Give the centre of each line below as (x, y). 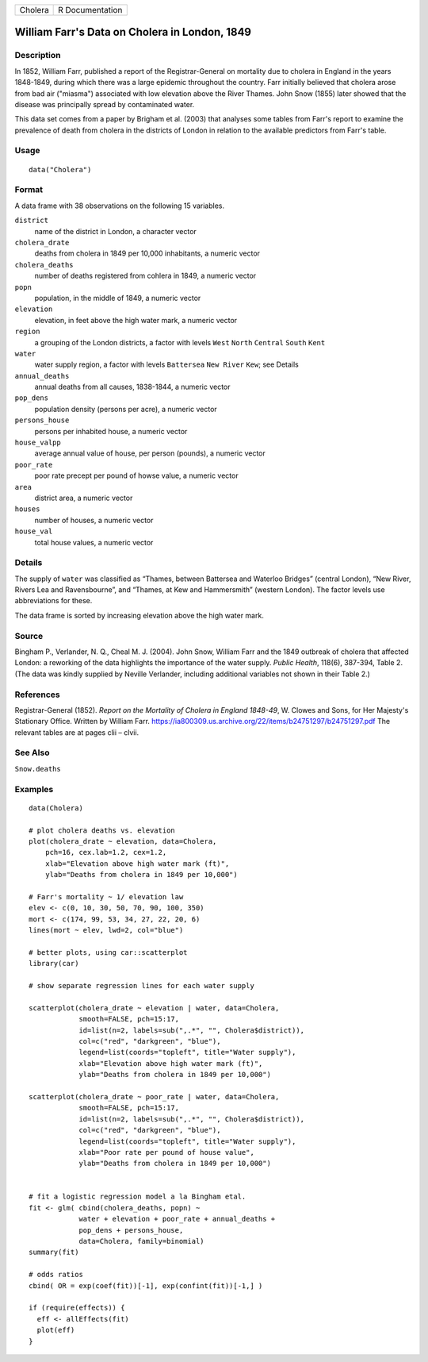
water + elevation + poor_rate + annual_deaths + (177, 1219)
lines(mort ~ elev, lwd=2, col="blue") (106, 930)
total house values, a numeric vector (94, 542)
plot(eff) (56, 1330)
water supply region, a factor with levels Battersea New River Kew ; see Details (166, 364)
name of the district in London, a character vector (116, 231)
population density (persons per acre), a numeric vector (126, 409)
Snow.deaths (38, 769)
